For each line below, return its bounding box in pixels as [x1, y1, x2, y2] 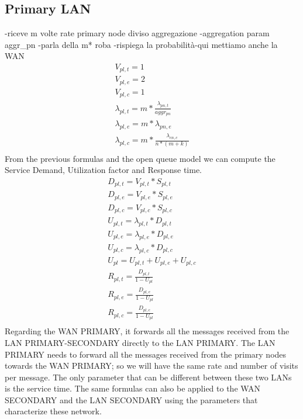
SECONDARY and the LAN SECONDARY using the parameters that [5, 393, 258, 406]
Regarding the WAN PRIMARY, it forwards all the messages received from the [5, 325, 290, 337]
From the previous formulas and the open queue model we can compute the [5, 152, 276, 164]
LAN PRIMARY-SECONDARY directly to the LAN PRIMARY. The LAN [5, 336, 276, 348]
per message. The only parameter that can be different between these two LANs [5, 370, 292, 383]
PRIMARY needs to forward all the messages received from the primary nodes [5, 348, 287, 360]
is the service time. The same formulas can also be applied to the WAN [5, 382, 261, 394]
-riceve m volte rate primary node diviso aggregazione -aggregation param [5, 27, 270, 39]
